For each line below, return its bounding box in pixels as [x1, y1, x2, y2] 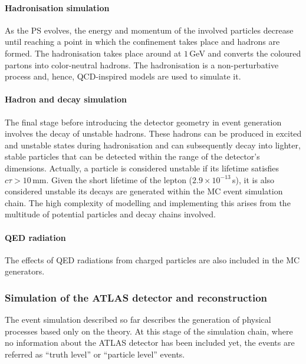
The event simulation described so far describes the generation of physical [5, 313, 271, 326]
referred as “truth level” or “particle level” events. [5, 348, 185, 360]
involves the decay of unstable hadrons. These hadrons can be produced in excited [5, 127, 302, 140]
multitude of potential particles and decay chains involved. [5, 208, 216, 220]
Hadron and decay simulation [5, 93, 127, 105]
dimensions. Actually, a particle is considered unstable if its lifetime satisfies [5, 161, 279, 174]
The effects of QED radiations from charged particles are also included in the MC [5, 253, 300, 266]
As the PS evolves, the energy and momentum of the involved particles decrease [5, 24, 294, 36]
